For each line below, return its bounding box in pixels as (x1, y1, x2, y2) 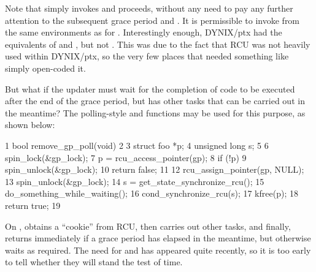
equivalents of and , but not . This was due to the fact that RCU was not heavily (5, 37, 310, 50)
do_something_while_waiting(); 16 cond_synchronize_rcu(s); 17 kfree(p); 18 (5, 187, 298, 200)
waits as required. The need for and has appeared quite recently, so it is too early (5, 243, 311, 256)
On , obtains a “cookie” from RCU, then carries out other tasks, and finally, (5, 219, 291, 232)
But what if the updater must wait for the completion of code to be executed (5, 82, 295, 95)
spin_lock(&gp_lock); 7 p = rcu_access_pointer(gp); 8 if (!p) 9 (5, 151, 247, 164)
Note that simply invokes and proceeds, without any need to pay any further (5, 2, 293, 14)
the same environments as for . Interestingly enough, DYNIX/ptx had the (5, 26, 282, 39)
